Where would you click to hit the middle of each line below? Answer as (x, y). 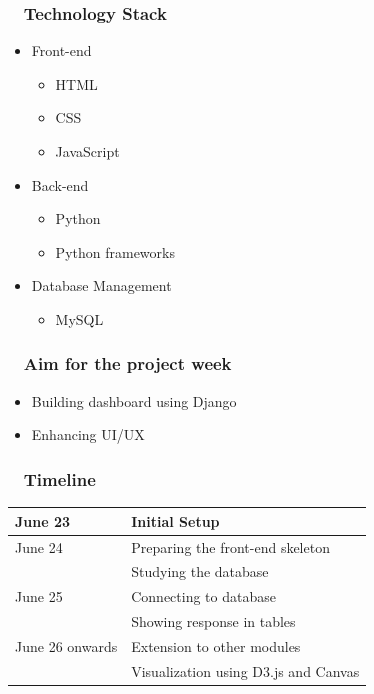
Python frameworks (115, 251)
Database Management (101, 285)
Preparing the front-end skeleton (230, 546)
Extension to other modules (216, 645)
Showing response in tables (213, 621)
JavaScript (87, 151)
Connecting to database (203, 596)
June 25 (39, 596)
